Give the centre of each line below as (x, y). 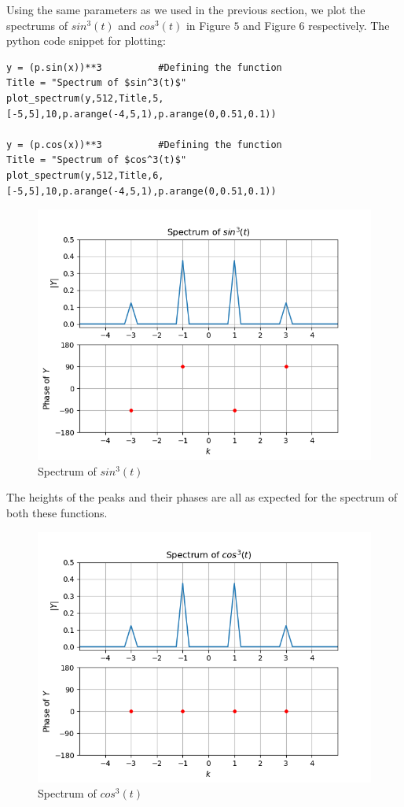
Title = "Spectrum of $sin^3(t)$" (97, 83)
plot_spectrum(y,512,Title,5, (85, 98)
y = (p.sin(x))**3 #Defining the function (144, 67)
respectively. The (349, 25)
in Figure (208, 25)
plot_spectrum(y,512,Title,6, (85, 175)
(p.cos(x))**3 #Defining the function (155, 144)
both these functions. (57, 512)
